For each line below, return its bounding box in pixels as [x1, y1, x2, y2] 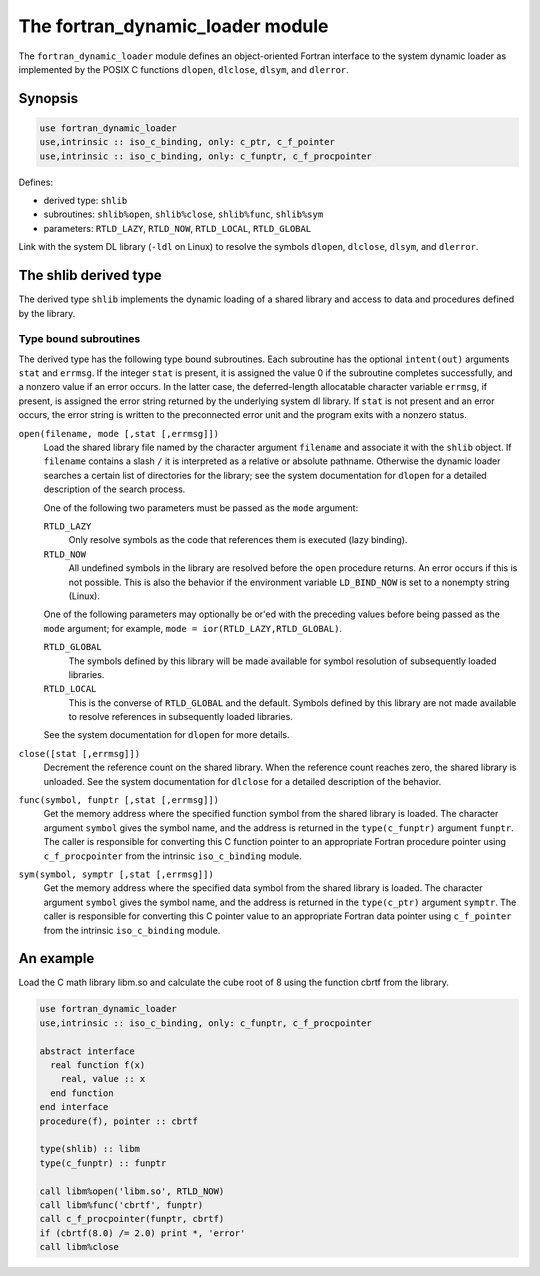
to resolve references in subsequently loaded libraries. [68, 711, 294, 723]
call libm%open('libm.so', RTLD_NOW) [39, 1185, 225, 1197]
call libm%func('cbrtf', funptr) [39, 1199, 204, 1210]
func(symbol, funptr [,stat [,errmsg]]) [18, 795, 220, 806]
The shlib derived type [18, 267, 162, 284]
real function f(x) [50, 1060, 146, 1070]
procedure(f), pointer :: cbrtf [39, 1115, 199, 1127]
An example [18, 950, 95, 967]
